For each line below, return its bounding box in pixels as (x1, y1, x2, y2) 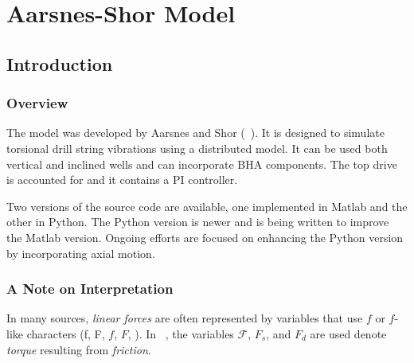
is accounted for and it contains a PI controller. (6, 171, 238, 188)
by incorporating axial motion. (6, 244, 155, 261)
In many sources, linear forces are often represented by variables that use (6, 310, 363, 326)
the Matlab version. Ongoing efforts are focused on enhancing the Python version (6, 228, 404, 245)
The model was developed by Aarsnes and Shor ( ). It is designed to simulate (6, 124, 385, 141)
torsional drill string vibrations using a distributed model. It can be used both (6, 139, 388, 156)
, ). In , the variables (127, 325, 234, 342)
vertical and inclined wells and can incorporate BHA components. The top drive (6, 155, 397, 172)
